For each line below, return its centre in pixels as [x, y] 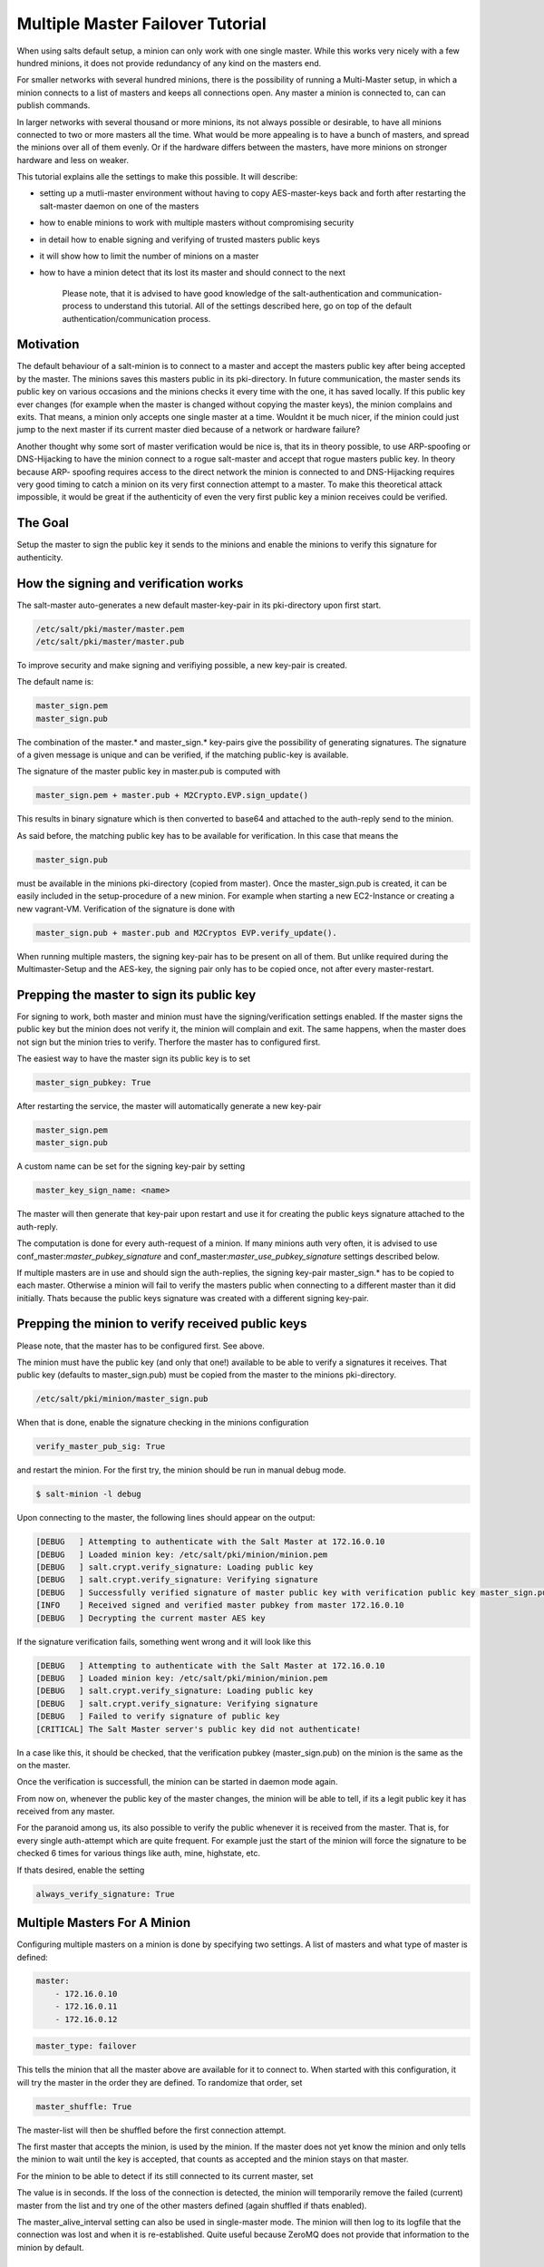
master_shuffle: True [84, 2106]
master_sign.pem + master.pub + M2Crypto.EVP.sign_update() [172, 795]
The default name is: [55, 682]
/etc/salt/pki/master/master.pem [110, 629]
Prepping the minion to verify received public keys [162, 1324]
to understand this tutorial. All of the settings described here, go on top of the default [253, 306]
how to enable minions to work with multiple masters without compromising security [197, 223]
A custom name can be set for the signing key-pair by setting [131, 1166]
